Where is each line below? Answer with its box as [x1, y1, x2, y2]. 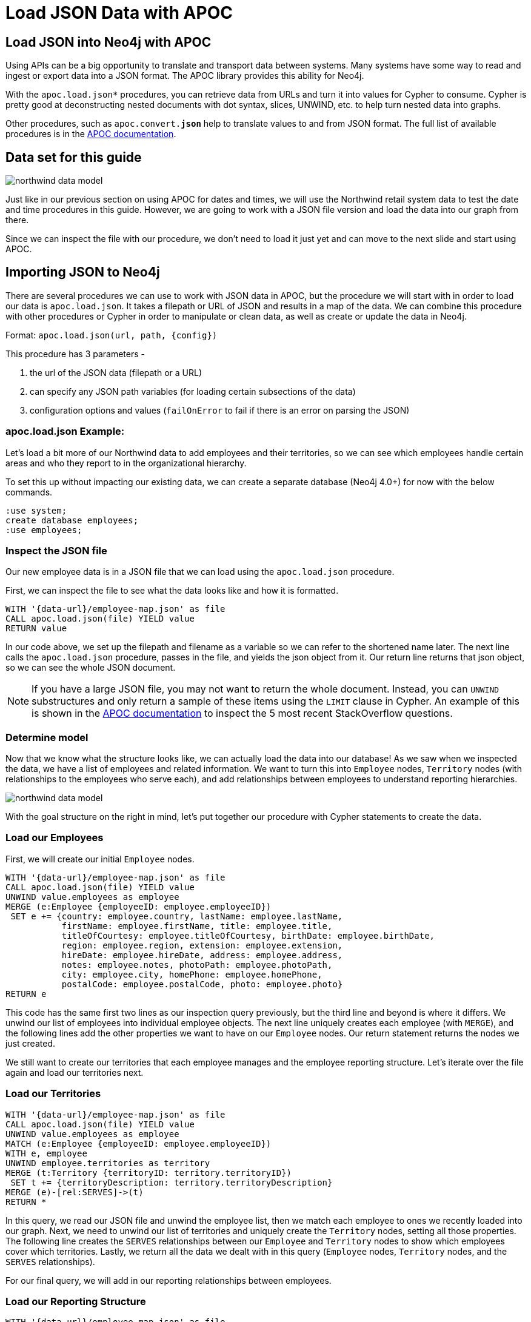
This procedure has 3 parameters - [5, 348, 145, 359]
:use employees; [5, 525, 82, 535]
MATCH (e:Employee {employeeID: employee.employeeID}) [5, 1138, 272, 1149]
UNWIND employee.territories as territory [5, 1158, 210, 1168]
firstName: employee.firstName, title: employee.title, [61, 921, 333, 931]
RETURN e [5, 988, 47, 999]
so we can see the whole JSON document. [5, 662, 176, 673]
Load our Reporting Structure [5, 1295, 146, 1307]
